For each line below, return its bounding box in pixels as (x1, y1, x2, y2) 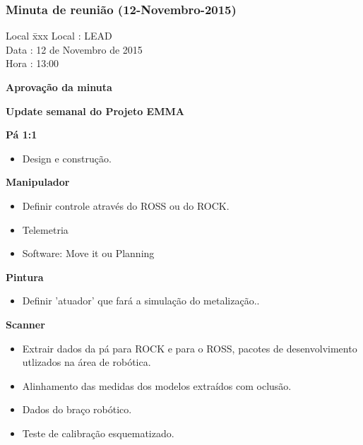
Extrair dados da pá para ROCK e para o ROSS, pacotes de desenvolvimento (22, 340, 357, 355)
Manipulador (6, 174, 70, 189)
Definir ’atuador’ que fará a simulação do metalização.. (22, 293, 260, 308)
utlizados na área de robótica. (22, 355, 151, 369)
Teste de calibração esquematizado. (22, 425, 174, 440)
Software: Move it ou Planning (22, 246, 155, 261)
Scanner (6, 316, 45, 331)
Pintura (6, 269, 44, 284)
